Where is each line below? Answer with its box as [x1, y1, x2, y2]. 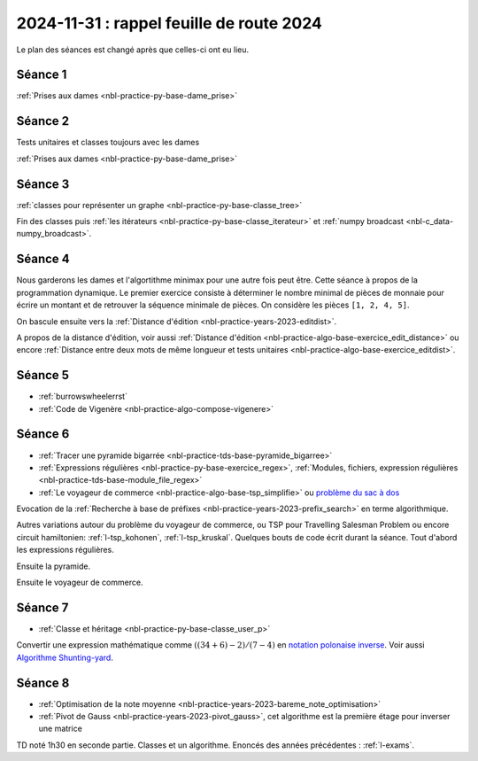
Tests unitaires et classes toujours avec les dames [16, 137, 200, 148]
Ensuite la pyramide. [16, 561, 91, 571]
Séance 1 [16, 67, 67, 82]
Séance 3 [16, 176, 70, 191]
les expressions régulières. [16, 545, 114, 555]
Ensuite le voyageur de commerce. [16, 577, 143, 588]
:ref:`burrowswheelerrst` [38, 391, 128, 402]
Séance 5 [16, 368, 70, 383]
